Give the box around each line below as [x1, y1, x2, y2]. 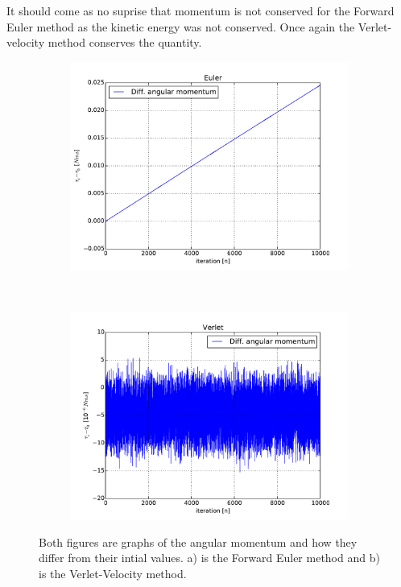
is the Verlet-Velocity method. [39, 564, 187, 581]
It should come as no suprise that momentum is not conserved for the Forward [6, 2, 395, 19]
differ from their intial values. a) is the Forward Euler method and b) [39, 549, 380, 566]
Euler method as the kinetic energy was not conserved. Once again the [6, 18, 355, 35]
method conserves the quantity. [48, 34, 202, 51]
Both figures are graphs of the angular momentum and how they [39, 533, 358, 550]
